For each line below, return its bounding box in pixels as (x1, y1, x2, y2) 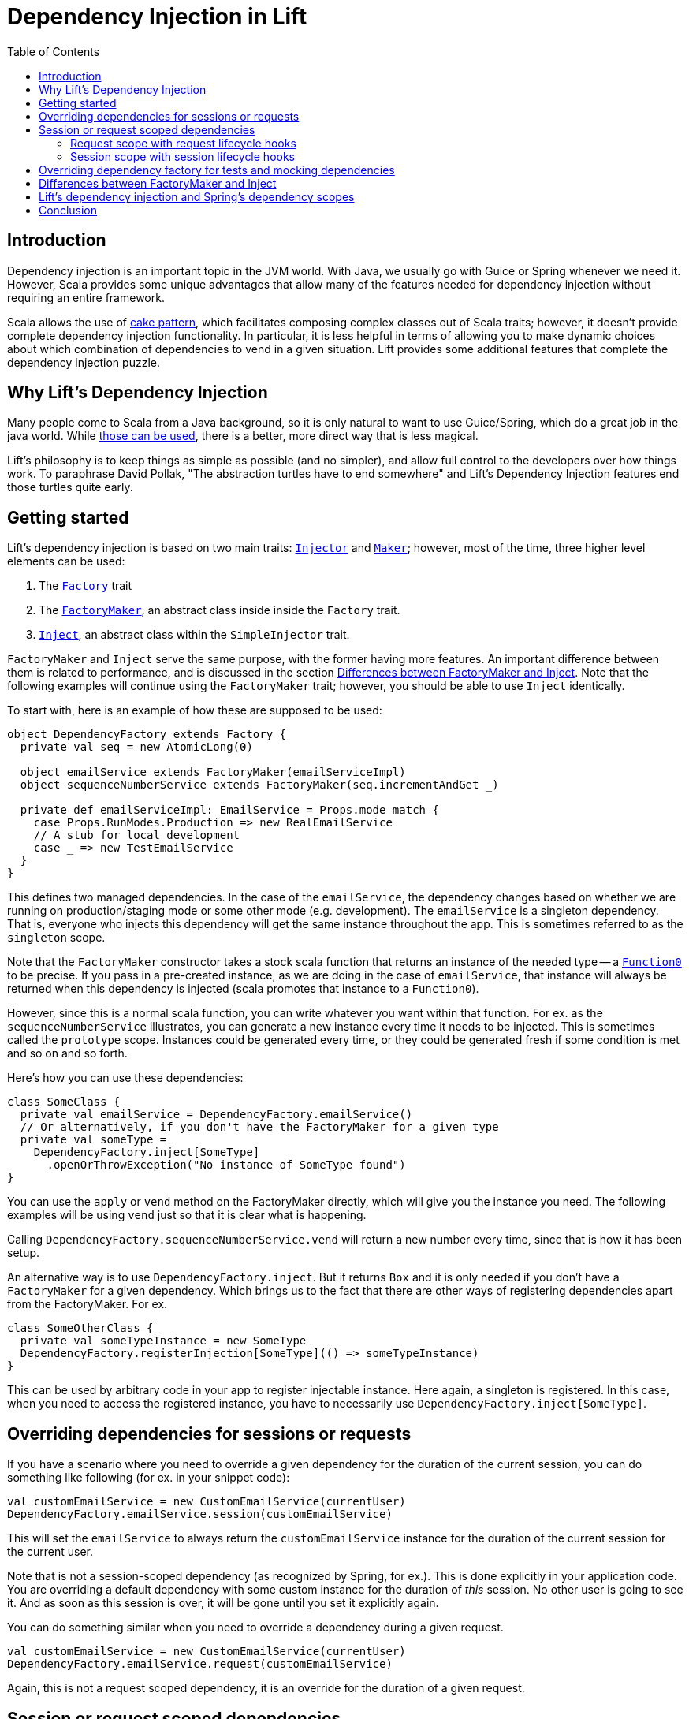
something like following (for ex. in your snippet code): (7, 1471, 290, 1485)
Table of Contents (7, 44, 100, 58)
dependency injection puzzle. (7, 355, 160, 369)
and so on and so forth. (7, 1046, 128, 1061)
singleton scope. (7, 930, 106, 945)
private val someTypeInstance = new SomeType (20, 1334, 307, 1348)
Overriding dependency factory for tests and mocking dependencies (39, 162, 395, 177)
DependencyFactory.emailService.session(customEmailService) (7, 1508, 393, 1521)
